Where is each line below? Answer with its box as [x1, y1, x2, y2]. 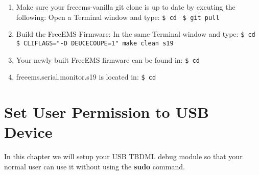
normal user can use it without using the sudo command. [4, 161, 185, 171]
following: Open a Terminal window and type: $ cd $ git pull [16, 11, 220, 22]
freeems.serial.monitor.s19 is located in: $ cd [16, 71, 156, 82]
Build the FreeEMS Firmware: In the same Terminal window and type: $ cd [16, 29, 255, 39]
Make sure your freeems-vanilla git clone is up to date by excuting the [16, 2, 236, 12]
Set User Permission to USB [4, 102, 209, 122]
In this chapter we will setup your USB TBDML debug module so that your [4, 151, 243, 162]
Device [4, 121, 53, 142]
